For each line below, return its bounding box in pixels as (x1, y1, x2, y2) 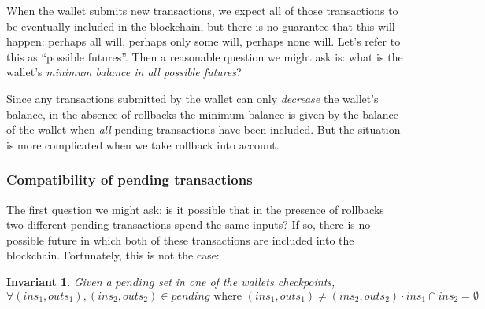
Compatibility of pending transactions (6, 170, 253, 189)
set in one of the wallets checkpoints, (157, 273, 335, 289)
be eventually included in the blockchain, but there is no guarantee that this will (6, 17, 395, 34)
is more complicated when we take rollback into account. (6, 136, 280, 153)
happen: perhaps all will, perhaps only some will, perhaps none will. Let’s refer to (6, 33, 401, 50)
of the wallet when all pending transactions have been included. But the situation (6, 121, 401, 138)
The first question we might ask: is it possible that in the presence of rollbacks (6, 200, 384, 217)
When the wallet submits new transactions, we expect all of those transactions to (6, 2, 398, 18)
